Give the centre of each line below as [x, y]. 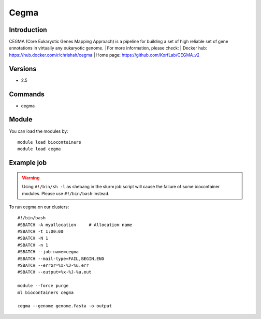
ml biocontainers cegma [46, 292]
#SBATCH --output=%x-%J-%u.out [55, 272]
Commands [27, 94]
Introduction [28, 30]
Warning [31, 178]
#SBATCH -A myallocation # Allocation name [75, 225]
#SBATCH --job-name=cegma [48, 252]
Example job [28, 163]
